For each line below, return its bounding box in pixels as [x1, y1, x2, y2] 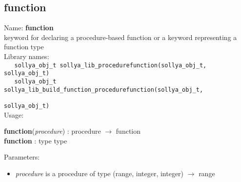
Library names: [4, 51, 49, 61]
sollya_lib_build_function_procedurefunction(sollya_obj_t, [4, 86, 203, 93]
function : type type [4, 135, 67, 145]
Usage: [4, 109, 24, 120]
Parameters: [4, 152, 40, 162]
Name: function [4, 22, 54, 33]
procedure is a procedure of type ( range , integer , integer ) [15, 168, 184, 178]
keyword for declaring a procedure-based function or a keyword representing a [4, 32, 237, 42]
